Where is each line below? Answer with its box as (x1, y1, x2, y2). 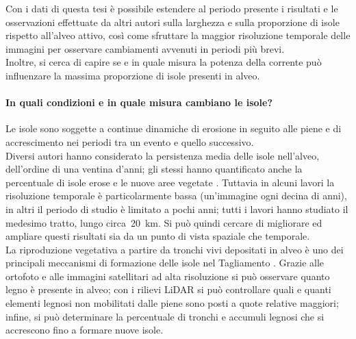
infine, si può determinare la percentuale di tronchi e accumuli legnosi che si (5, 309, 325, 323)
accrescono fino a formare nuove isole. (5, 323, 164, 337)
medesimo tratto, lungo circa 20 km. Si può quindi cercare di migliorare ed (5, 215, 322, 229)
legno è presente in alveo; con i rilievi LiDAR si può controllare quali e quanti (5, 282, 331, 297)
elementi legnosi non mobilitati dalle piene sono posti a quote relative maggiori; (5, 296, 339, 310)
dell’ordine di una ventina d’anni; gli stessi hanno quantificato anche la (5, 162, 303, 176)
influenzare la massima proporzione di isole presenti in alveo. (5, 68, 260, 82)
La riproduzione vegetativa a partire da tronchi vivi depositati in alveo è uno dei (5, 242, 344, 256)
